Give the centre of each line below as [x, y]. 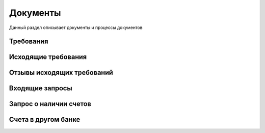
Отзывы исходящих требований [61, 73]
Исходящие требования [48, 57]
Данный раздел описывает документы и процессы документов [76, 27]
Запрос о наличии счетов [50, 104]
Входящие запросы [41, 88]
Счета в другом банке [45, 120]
